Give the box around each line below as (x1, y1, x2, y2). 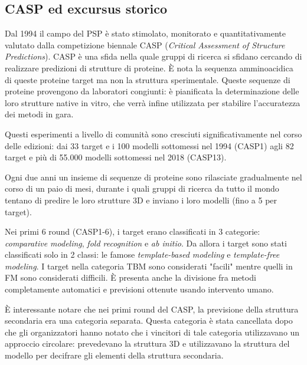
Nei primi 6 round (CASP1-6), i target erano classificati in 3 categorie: (5, 225, 260, 238)
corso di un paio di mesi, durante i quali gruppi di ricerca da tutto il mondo (5, 182, 279, 195)
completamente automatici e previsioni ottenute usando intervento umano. (5, 283, 274, 295)
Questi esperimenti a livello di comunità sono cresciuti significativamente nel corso (5, 127, 302, 140)
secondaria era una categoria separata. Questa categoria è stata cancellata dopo (5, 314, 293, 327)
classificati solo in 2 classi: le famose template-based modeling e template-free (5, 248, 280, 261)
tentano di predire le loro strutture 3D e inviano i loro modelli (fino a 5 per (5, 193, 277, 206)
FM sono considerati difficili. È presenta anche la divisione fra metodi (5, 271, 256, 284)
